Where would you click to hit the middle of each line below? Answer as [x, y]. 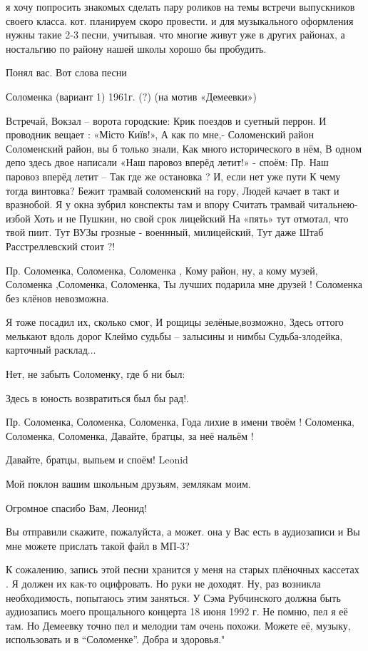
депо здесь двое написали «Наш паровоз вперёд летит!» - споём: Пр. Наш [167, 162]
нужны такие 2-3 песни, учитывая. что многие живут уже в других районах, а [175, 35]
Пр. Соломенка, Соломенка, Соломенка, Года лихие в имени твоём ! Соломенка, [180, 422]
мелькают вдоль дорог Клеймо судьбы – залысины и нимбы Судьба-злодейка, [174, 335]
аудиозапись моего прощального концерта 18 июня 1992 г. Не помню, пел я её [177, 611]
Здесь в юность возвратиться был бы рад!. [97, 398]
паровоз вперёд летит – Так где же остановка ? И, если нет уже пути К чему [173, 176]
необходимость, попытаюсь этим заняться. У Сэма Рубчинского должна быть [173, 597]
